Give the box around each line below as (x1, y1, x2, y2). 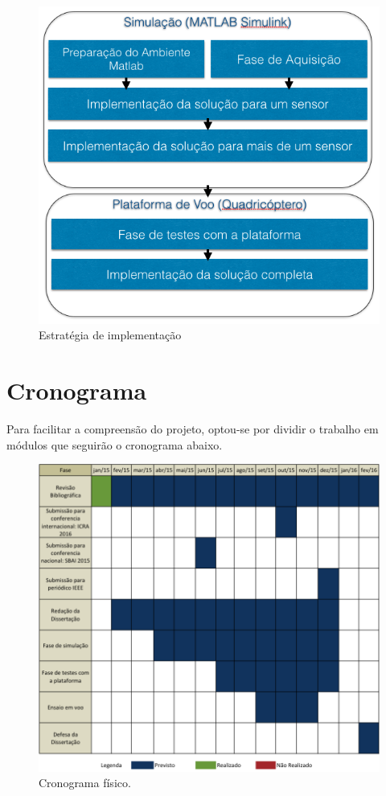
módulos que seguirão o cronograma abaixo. (6, 436, 223, 453)
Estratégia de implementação (39, 326, 182, 343)
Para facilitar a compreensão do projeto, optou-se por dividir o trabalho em (6, 421, 379, 437)
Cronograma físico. (39, 774, 131, 791)
